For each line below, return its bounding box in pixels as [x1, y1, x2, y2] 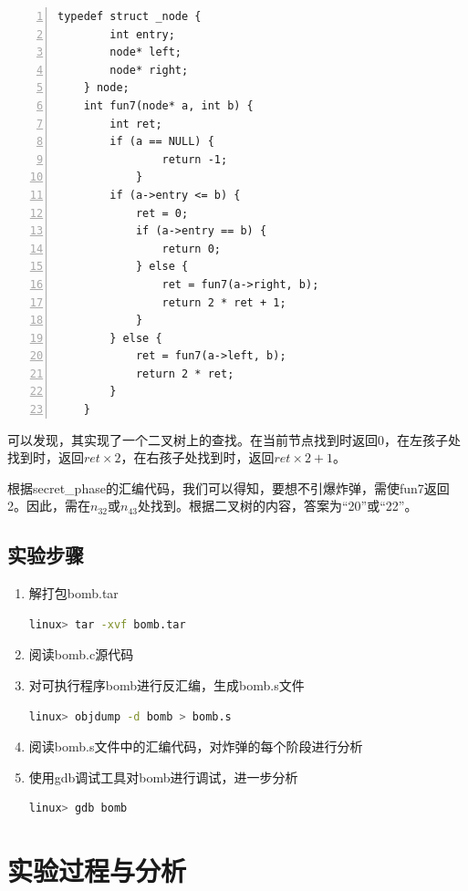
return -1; [161, 152, 228, 166]
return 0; [161, 242, 221, 255]
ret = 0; [135, 206, 189, 220]
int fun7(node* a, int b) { [83, 98, 254, 112]
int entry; [109, 27, 175, 41]
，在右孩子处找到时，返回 [120, 448, 275, 467]
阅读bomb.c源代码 [28, 645, 134, 664]
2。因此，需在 [7, 496, 90, 515]
